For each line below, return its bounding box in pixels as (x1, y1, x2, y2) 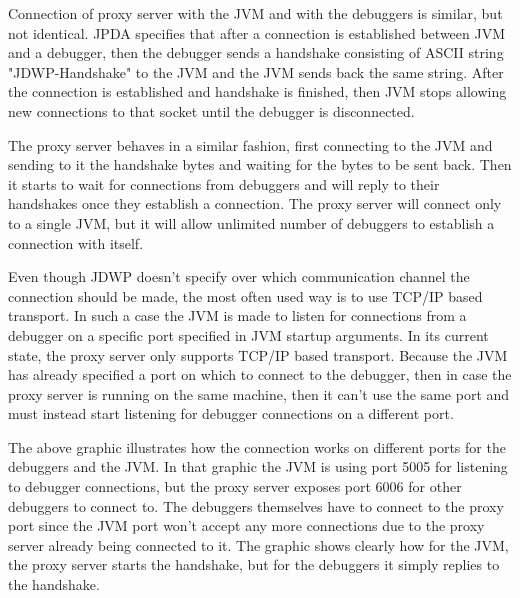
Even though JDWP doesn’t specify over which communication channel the (8, 266, 470, 287)
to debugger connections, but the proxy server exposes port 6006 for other (8, 476, 462, 497)
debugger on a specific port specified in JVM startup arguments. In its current (8, 324, 489, 345)
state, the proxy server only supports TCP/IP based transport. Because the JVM (8, 344, 508, 365)
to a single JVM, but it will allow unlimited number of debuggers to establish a (8, 212, 495, 233)
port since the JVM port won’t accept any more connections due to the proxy (8, 515, 485, 536)
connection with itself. (8, 232, 144, 253)
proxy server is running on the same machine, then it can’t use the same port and (8, 383, 510, 404)
